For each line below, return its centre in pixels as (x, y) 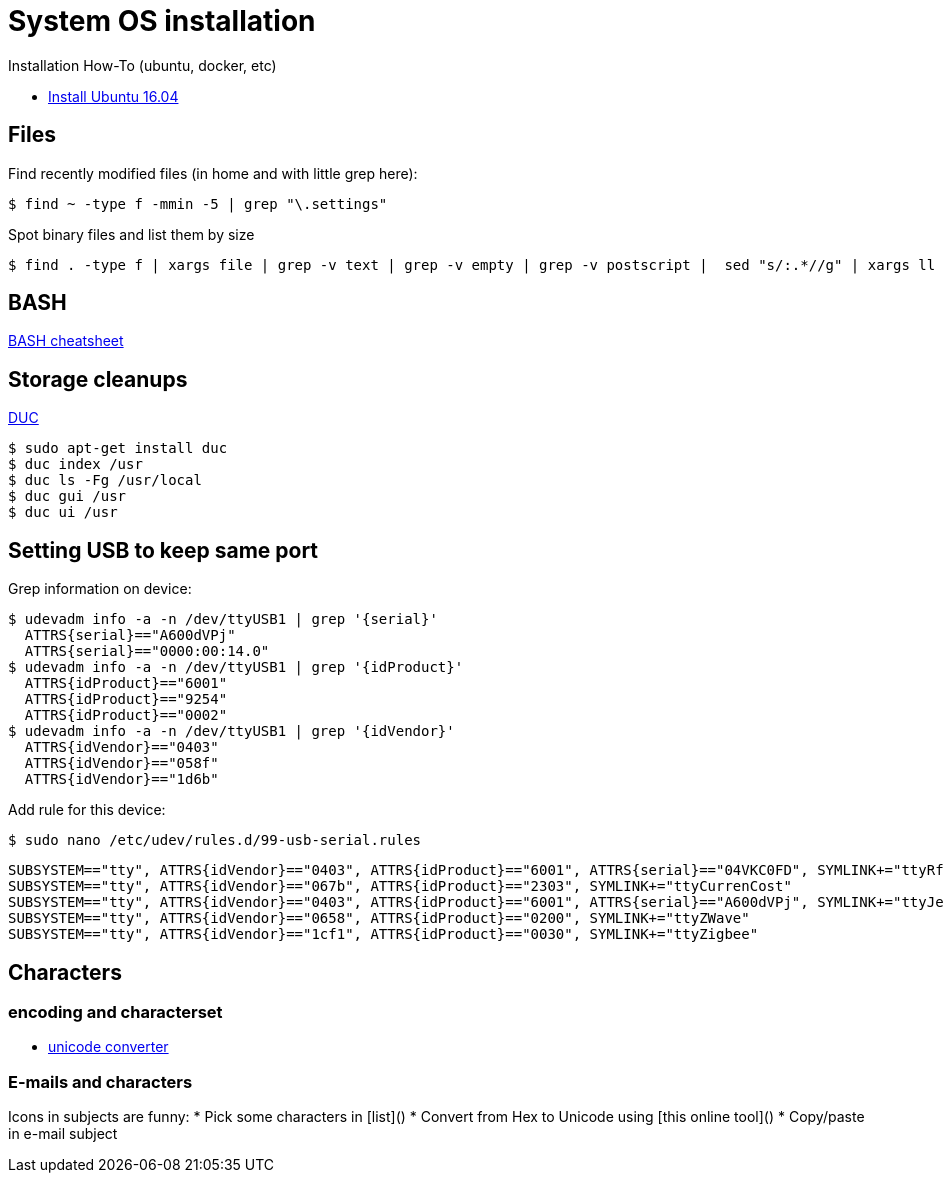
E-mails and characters (100, 1081)
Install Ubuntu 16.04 (113, 96)
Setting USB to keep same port (163, 550)
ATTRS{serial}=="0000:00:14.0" (147, 651)
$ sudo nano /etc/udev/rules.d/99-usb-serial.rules (215, 840)
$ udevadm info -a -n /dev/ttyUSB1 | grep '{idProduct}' (236, 667)
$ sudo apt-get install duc (118, 448)
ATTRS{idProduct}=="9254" (126, 699)
